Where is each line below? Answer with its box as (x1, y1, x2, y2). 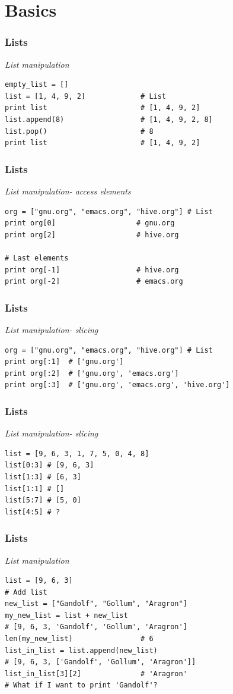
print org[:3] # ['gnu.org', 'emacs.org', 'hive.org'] (5, 381, 230, 390)
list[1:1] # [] (5, 484, 65, 493)
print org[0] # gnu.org (5, 219, 175, 228)
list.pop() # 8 (5, 127, 154, 136)
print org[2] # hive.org (5, 230, 179, 239)
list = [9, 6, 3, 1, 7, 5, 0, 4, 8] (5, 449, 149, 458)
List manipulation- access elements (5, 184, 131, 197)
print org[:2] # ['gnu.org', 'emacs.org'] (5, 369, 179, 378)
